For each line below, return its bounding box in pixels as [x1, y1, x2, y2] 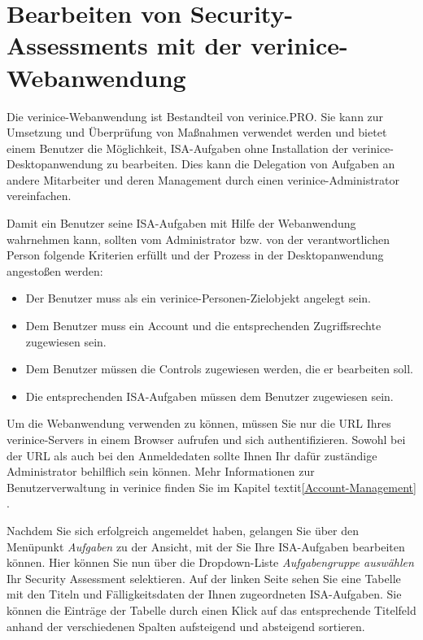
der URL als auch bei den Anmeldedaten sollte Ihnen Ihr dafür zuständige [7, 446, 377, 464]
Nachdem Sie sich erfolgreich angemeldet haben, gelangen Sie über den [7, 521, 360, 538]
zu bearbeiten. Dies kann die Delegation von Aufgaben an [107, 155, 395, 172]
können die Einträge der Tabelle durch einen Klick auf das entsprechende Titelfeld [7, 601, 416, 618]
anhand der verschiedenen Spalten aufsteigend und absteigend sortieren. [7, 617, 365, 634]
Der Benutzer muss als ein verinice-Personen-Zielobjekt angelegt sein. [25, 290, 371, 307]
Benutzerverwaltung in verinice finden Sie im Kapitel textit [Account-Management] [7, 478, 416, 495]
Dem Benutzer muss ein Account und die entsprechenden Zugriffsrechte [25, 317, 382, 334]
